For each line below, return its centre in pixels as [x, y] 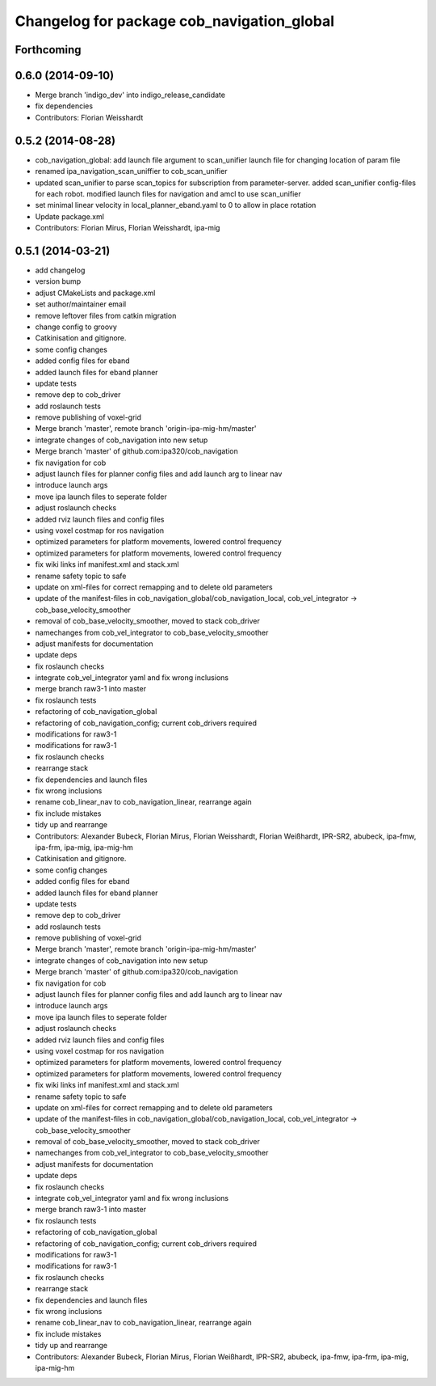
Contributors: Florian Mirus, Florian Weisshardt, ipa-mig [128, 228]
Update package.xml [70, 216]
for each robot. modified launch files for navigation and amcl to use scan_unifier [168, 193]
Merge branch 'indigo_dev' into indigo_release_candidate [130, 95]
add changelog [60, 270]
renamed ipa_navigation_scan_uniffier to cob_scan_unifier [131, 171]
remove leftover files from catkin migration [106, 315]
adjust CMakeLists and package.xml [95, 293]
